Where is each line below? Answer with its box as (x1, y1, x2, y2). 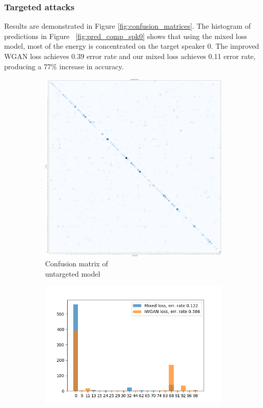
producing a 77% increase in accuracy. (4, 61, 124, 71)
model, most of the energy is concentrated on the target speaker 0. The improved (4, 41, 259, 51)
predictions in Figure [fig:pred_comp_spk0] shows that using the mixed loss (4, 30, 247, 41)
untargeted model (45, 268, 100, 279)
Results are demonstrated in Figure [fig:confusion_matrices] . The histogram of (4, 21, 251, 31)
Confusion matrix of (45, 258, 108, 269)
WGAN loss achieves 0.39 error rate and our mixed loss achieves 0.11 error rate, (4, 51, 256, 61)
